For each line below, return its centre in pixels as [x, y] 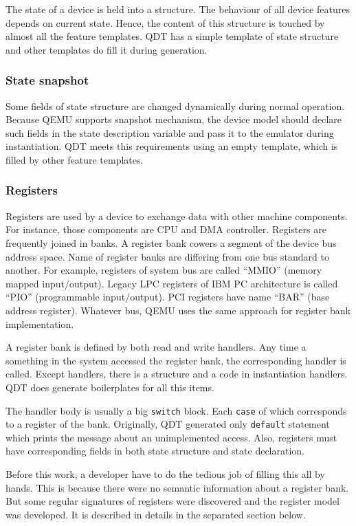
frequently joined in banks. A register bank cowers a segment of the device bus [171, 242]
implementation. [40, 324]
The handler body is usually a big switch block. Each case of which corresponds [176, 410]
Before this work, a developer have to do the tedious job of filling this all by [165, 474]
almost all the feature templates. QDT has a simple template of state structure [172, 36]
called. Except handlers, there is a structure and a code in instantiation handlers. [177, 374]
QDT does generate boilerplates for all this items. [110, 387]
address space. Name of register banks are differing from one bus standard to [167, 256]
